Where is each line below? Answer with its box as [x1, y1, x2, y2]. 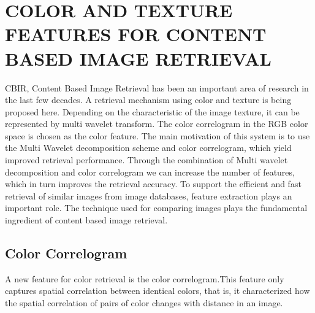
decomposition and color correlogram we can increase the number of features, [5, 165, 295, 178]
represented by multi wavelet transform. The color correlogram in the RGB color [5, 117, 308, 130]
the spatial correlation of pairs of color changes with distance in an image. [5, 296, 283, 309]
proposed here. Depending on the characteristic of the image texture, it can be [5, 105, 300, 118]
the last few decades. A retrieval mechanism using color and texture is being [5, 93, 292, 106]
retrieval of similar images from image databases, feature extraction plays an [5, 189, 292, 202]
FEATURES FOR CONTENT [5, 21, 267, 47]
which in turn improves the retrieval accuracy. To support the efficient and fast [5, 177, 302, 190]
